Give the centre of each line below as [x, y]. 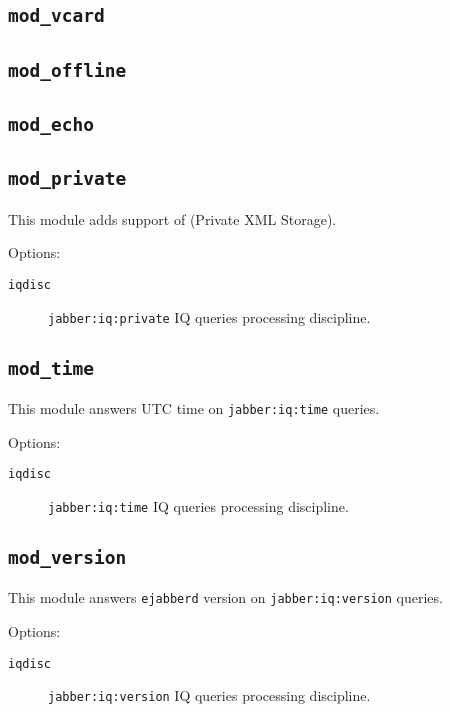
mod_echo [51, 125]
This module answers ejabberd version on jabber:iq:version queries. [225, 597]
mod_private [67, 179]
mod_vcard [56, 16]
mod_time [51, 368]
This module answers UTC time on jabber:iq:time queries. [194, 408]
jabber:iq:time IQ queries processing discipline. [198, 506]
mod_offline [67, 70]
